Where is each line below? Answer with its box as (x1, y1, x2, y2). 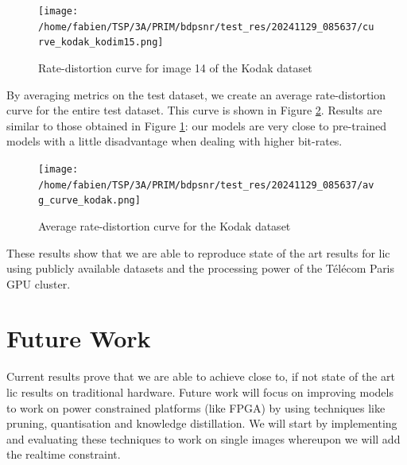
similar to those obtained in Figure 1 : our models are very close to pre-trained (6, 117, 386, 134)
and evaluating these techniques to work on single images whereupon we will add (6, 430, 401, 447)
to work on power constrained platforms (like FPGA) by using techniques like (6, 399, 386, 416)
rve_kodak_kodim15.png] (38, 37, 164, 48)
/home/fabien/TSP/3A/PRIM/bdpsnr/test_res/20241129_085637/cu (38, 21, 374, 33)
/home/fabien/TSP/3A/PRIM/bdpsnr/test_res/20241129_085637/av (38, 179, 374, 191)
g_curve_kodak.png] (38, 195, 141, 207)
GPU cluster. (6, 275, 71, 292)
